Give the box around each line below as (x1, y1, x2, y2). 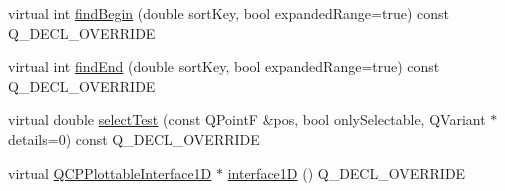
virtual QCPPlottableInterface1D (8, 162, 212, 183)
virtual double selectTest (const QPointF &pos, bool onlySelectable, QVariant (8, 109, 486, 130)
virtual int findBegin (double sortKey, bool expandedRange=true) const (8, 3, 449, 23)
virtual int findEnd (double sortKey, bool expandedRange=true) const (8, 56, 440, 77)
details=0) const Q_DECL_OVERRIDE (8, 128, 260, 149)
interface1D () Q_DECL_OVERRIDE (227, 162, 466, 183)
